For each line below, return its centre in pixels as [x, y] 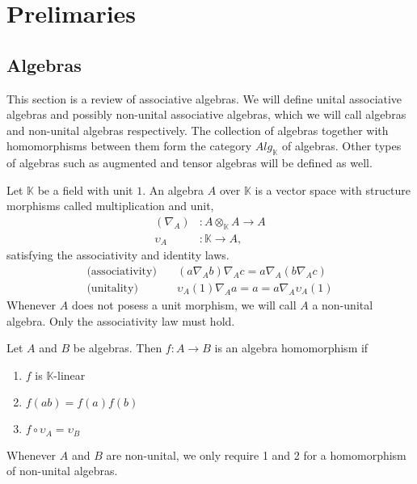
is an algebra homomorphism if [291, 348]
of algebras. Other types [341, 146]
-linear [69, 375]
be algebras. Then [118, 348]
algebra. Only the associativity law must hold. [121, 320]
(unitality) [112, 288]
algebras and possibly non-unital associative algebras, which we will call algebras [206, 114]
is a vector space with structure [333, 189]
